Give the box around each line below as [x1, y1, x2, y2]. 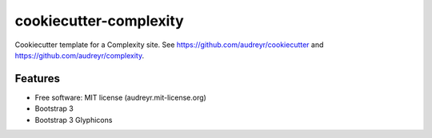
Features [14, 72, 60, 85]
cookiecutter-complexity [14, 12, 184, 30]
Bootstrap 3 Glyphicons [34, 115, 113, 124]
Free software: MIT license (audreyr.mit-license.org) [34, 93, 207, 102]
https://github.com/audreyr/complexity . [14, 50, 144, 60]
